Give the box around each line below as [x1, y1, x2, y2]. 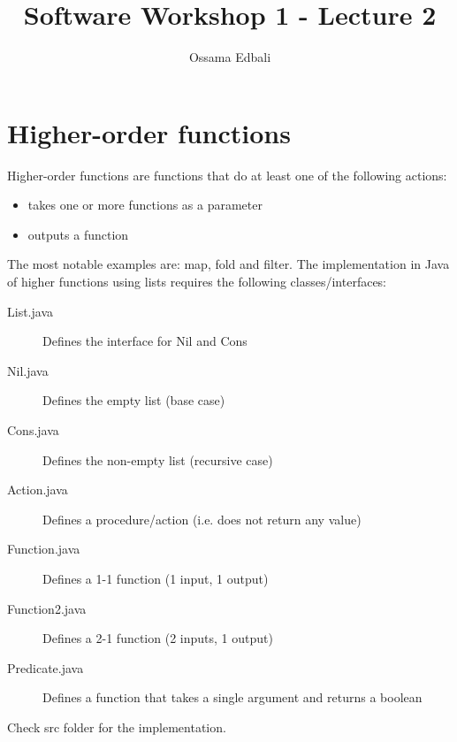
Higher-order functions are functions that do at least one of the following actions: [7, 165, 447, 184]
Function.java [7, 539, 80, 558]
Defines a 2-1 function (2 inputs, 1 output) [42, 629, 273, 647]
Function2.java [7, 599, 87, 617]
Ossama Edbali [188, 48, 271, 66]
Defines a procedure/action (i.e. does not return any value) [42, 509, 362, 528]
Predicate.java [7, 658, 84, 677]
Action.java [7, 480, 68, 499]
